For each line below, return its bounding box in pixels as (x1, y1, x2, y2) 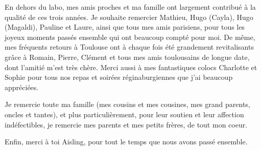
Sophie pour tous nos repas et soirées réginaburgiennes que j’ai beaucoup (5, 72, 233, 82)
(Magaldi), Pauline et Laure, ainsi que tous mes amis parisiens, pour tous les (5, 22, 245, 32)
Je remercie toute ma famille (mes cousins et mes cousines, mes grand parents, (5, 99, 250, 110)
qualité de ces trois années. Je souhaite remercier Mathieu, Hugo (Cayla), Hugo (5, 11, 253, 22)
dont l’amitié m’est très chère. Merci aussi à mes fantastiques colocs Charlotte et (5, 61, 257, 72)
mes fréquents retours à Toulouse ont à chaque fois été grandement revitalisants (5, 41, 254, 52)
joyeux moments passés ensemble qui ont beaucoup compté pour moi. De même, (5, 31, 255, 42)
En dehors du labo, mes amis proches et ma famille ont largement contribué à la (5, 2, 256, 12)
